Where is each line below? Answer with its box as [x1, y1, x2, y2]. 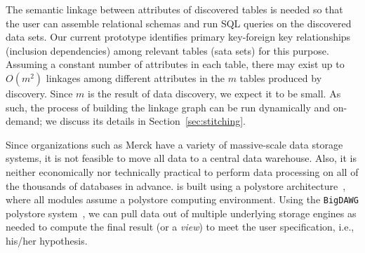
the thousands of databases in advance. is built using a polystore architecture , [6, 178, 346, 193]
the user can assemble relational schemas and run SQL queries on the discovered [6, 15, 352, 30]
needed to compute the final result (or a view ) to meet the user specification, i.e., [6, 219, 354, 234]
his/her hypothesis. [6, 233, 88, 247]
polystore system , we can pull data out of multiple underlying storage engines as [6, 205, 357, 220]
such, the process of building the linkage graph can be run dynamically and [6, 100, 331, 114]
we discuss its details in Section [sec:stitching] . [45, 114, 246, 128]
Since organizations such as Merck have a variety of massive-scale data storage [6, 137, 343, 151]
